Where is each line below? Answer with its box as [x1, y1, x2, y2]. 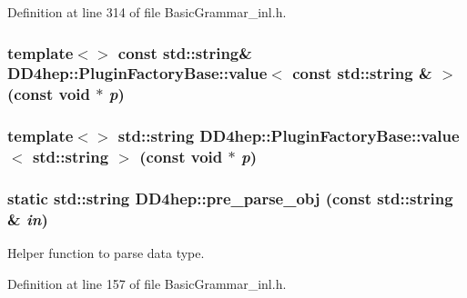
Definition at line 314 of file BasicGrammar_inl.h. [7, 3, 287, 21]
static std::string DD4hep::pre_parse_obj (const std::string [7, 186, 453, 209]
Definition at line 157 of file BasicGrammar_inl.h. [7, 273, 287, 293]
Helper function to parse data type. [7, 243, 205, 263]
